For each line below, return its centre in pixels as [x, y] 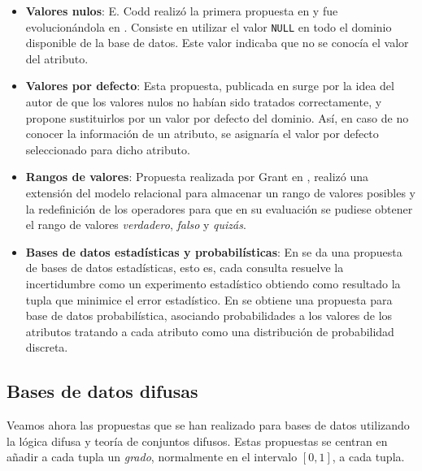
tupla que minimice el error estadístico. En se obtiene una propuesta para [209, 299]
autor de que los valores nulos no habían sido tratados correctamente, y [204, 102]
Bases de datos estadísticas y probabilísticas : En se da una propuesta [214, 251]
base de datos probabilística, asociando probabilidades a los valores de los [209, 315]
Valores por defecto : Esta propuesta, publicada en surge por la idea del [210, 86]
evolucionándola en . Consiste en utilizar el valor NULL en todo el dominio [209, 26]
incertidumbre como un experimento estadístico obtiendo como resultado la [213, 283]
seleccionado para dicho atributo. [108, 149]
